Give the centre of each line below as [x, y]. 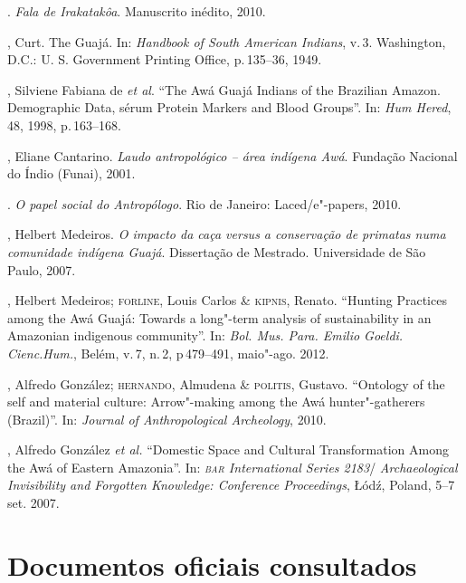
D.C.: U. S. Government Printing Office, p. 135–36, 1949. [165, 59]
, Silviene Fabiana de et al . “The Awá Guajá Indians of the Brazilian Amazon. [224, 89]
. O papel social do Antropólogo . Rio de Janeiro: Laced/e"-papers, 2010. [204, 203]
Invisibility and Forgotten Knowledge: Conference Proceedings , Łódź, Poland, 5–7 [231, 485]
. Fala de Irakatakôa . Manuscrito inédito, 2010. [137, 11]
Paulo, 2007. [42, 269]
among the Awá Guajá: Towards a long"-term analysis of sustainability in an [219, 317]
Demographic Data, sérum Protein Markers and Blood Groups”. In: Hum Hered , [229, 107]
